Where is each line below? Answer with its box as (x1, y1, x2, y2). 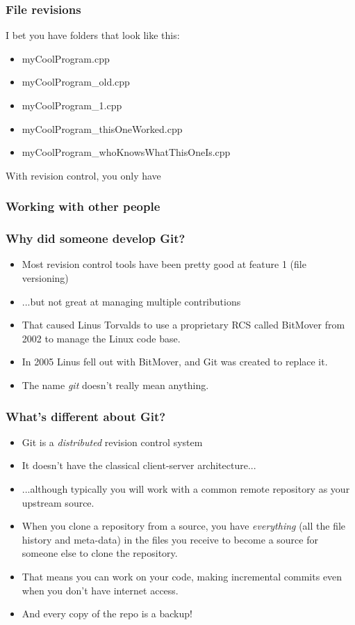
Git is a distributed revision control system (22, 434, 203, 449)
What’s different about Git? (6, 407, 166, 425)
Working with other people (6, 198, 160, 215)
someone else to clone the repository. (22, 546, 178, 560)
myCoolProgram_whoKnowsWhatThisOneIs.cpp (22, 145, 231, 159)
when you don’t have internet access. (22, 583, 179, 597)
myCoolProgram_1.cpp (22, 98, 122, 112)
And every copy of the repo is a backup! (22, 606, 192, 621)
